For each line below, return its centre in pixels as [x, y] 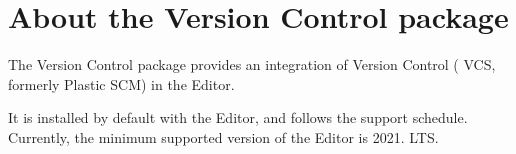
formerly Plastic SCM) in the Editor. [121, 83]
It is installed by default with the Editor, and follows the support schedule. [238, 117]
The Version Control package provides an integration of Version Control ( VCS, [252, 64]
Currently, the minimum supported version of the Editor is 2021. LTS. [223, 136]
